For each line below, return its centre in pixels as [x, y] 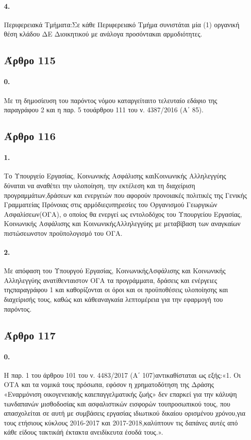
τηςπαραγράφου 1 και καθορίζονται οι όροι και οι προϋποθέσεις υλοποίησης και [116, 290]
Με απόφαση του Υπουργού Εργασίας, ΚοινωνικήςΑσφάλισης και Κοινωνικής [115, 271]
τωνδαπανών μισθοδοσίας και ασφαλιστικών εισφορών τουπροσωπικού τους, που [117, 403]
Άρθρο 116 [30, 136]
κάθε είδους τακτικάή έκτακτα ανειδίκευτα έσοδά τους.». [84, 432]
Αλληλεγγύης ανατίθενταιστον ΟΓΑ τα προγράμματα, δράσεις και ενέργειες [110, 280]
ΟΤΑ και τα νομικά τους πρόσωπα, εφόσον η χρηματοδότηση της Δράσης [109, 384]
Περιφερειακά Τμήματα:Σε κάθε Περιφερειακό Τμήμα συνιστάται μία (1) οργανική [122, 24]
